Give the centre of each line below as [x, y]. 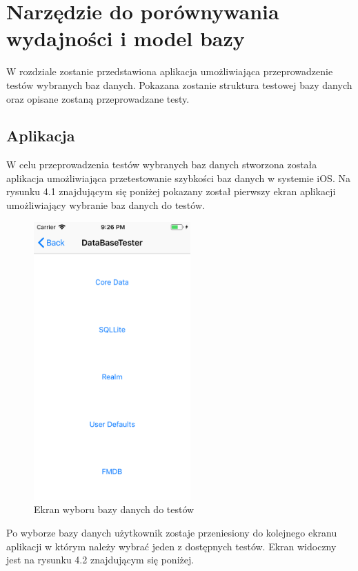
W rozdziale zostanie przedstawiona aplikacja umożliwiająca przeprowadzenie [170, 71]
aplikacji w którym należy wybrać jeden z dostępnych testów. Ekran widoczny [171, 546]
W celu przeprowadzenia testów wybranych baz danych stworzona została [162, 164]
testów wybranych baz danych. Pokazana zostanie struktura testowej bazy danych [179, 84]
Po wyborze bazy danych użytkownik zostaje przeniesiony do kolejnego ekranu [172, 532]
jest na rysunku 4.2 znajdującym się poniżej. [100, 560]
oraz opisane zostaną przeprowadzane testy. [98, 98]
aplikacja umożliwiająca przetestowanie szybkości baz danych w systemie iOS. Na [178, 178]
